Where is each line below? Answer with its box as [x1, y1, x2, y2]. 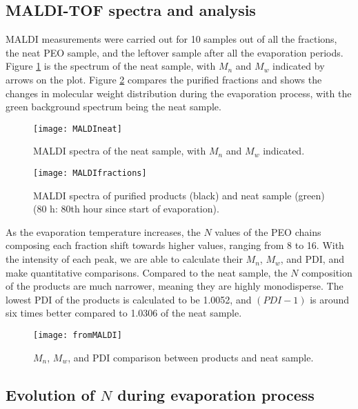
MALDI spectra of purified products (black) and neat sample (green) [33, 188, 325, 202]
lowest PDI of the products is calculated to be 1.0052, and [6, 292, 252, 306]
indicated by [272, 59, 325, 73]
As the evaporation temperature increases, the [6, 224, 201, 239]
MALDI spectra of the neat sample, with [33, 143, 206, 158]
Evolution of [6, 383, 95, 405]
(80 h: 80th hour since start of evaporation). [33, 201, 219, 216]
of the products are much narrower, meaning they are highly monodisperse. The [6, 279, 344, 293]
